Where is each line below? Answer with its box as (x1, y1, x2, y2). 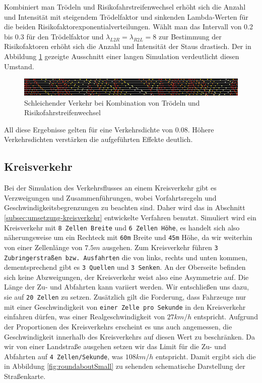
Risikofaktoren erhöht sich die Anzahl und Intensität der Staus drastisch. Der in (4, 41, 251, 52)
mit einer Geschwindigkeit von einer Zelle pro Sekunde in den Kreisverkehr (4, 301, 246, 312)
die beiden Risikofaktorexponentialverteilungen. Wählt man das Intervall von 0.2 (4, 21, 253, 32)
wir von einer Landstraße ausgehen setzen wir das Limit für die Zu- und (4, 341, 226, 352)
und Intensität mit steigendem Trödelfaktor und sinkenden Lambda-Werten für (4, 11, 248, 22)
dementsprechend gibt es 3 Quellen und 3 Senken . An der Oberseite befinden (4, 262, 246, 272)
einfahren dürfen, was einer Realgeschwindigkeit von (4, 311, 165, 322)
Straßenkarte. (4, 371, 46, 381)
